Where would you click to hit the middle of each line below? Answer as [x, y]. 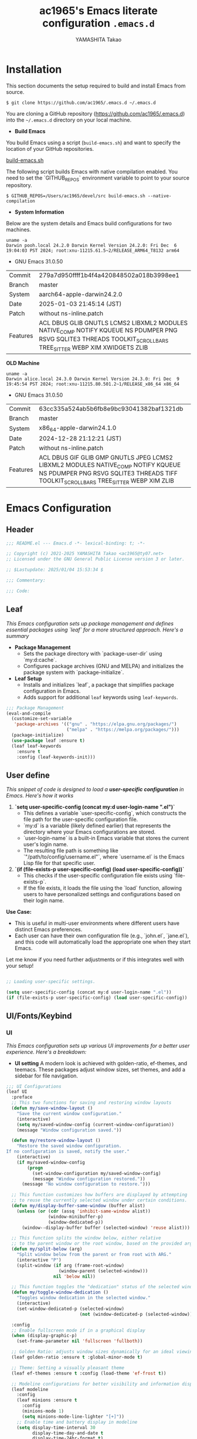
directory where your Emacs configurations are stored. [89, 832]
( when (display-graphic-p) [44, 1336]
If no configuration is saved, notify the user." [68, 1151]
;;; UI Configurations [34, 1086]
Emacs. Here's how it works [40, 796]
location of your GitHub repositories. [50, 148]
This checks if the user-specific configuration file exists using [98, 876]
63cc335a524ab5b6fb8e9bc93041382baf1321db [111, 409]
